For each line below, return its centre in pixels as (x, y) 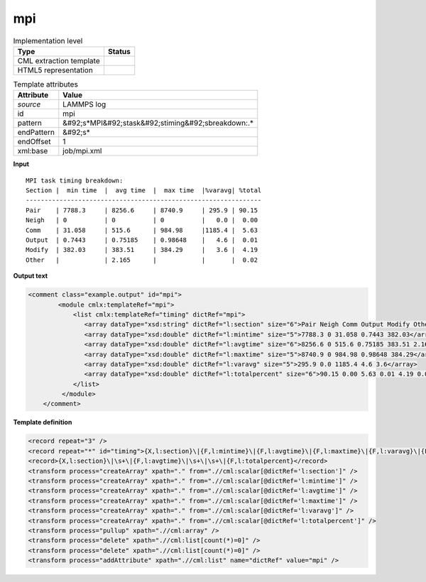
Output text (31, 276)
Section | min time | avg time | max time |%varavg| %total (144, 191)
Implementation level (48, 40)
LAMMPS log (84, 104)
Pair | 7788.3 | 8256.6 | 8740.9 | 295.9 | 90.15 (142, 210)
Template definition (43, 422)
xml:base (33, 151)
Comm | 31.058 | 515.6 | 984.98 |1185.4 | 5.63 (142, 230)
